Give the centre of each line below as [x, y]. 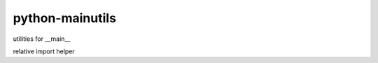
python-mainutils [65, 18]
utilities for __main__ [42, 39]
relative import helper [44, 51]
